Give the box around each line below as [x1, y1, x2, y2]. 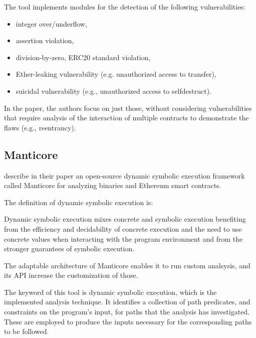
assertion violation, [16, 35, 74, 46]
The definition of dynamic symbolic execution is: [4, 197, 153, 207]
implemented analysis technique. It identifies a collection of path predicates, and [4, 296, 250, 307]
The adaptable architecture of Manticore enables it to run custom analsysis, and [4, 260, 250, 270]
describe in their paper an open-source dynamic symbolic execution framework [4, 170, 245, 181]
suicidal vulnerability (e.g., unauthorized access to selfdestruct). [16, 85, 211, 96]
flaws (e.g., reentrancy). [4, 122, 76, 132]
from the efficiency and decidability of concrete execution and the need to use [4, 223, 242, 234]
